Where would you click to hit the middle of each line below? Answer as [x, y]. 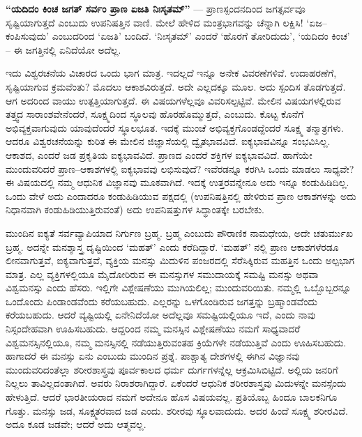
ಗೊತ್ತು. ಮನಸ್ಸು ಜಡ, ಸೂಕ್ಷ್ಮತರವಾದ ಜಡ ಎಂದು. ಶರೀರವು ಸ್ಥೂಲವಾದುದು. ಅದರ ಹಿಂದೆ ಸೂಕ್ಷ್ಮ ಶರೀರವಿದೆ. [177, 410]
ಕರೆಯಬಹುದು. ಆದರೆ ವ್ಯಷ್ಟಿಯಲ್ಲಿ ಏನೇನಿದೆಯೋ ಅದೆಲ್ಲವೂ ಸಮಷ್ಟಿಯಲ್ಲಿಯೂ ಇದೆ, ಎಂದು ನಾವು [160, 315]
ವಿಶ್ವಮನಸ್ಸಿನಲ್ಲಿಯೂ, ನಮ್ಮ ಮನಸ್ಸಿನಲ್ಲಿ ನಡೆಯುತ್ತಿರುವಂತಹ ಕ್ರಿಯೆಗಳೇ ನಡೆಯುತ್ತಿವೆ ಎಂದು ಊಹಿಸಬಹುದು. [176, 342]
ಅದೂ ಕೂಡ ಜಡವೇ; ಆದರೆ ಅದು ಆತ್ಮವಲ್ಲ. [76, 424]
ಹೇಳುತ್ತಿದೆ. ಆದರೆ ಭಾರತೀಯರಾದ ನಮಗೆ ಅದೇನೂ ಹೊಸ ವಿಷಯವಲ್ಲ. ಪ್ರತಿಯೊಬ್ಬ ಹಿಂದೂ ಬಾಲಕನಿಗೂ [172, 397]
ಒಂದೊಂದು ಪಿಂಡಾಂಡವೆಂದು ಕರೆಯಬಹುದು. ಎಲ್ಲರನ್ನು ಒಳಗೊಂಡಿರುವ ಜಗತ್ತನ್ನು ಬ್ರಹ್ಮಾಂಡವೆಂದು [161, 301]
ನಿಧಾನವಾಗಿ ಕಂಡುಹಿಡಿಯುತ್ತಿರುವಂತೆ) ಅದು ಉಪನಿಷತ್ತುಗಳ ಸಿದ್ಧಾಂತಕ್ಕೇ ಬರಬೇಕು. [135, 209]
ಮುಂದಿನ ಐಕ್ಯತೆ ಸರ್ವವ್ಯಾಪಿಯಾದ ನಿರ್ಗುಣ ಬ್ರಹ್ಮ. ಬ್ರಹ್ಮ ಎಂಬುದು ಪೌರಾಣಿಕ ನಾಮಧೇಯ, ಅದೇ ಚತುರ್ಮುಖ [179, 232]
